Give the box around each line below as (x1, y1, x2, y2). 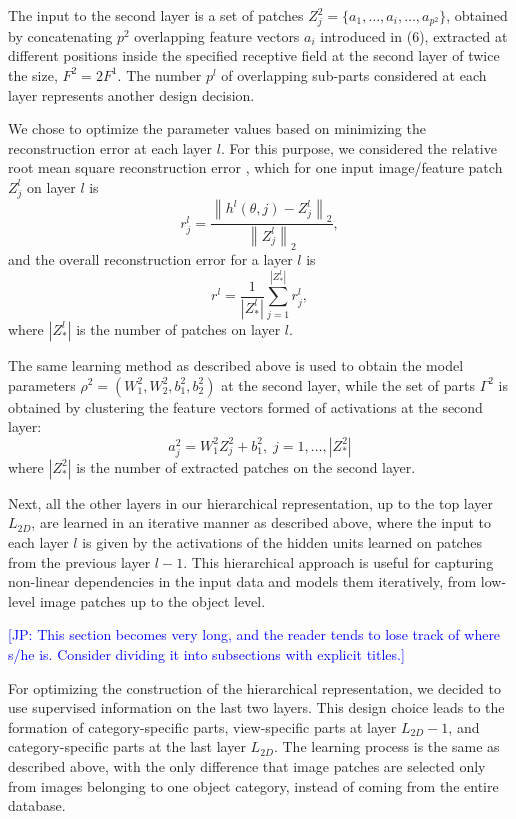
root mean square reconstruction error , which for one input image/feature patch (8, 157, 503, 178)
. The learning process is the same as (273, 736, 500, 757)
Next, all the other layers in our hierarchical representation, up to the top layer (8, 492, 494, 513)
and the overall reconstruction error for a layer (8, 249, 293, 270)
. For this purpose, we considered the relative (220, 137, 497, 158)
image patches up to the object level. (39, 590, 266, 611)
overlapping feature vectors (134, 25, 300, 46)
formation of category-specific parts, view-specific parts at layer (8, 716, 397, 737)
